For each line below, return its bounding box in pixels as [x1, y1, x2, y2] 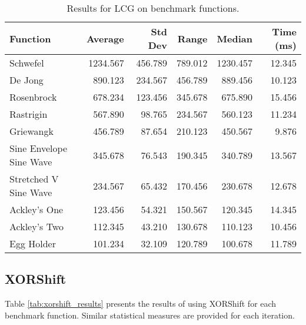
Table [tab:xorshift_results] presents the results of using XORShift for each [5, 297, 277, 310]
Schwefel [9, 56, 44, 69]
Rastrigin [9, 107, 48, 121]
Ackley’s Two [9, 220, 64, 233]
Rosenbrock [9, 90, 57, 104]
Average [87, 31, 124, 45]
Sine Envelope [9, 141, 68, 155]
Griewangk [9, 124, 54, 138]
